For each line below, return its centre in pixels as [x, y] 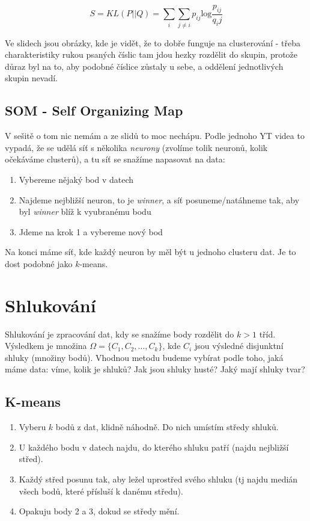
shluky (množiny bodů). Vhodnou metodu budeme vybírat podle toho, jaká [144, 357]
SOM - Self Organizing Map [94, 110]
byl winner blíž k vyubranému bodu [85, 211]
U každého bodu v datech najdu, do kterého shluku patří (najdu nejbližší [154, 447]
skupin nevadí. [31, 78]
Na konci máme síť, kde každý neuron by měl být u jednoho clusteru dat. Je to [150, 252]
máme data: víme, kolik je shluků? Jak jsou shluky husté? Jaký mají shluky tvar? [155, 369]
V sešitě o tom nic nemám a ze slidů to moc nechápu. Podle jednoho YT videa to [155, 136]
